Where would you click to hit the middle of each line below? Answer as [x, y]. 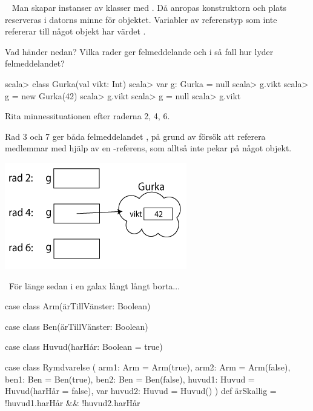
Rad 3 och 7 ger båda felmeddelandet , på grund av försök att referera [135, 136]
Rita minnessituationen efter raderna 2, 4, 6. [87, 116]
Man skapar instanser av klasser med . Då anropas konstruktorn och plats [149, 7]
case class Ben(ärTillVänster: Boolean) [77, 326]
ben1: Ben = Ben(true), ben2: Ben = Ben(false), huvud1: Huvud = [130, 379]
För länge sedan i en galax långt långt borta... [94, 285]
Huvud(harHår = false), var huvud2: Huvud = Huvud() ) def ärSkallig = [141, 391]
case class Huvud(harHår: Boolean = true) [84, 347]
